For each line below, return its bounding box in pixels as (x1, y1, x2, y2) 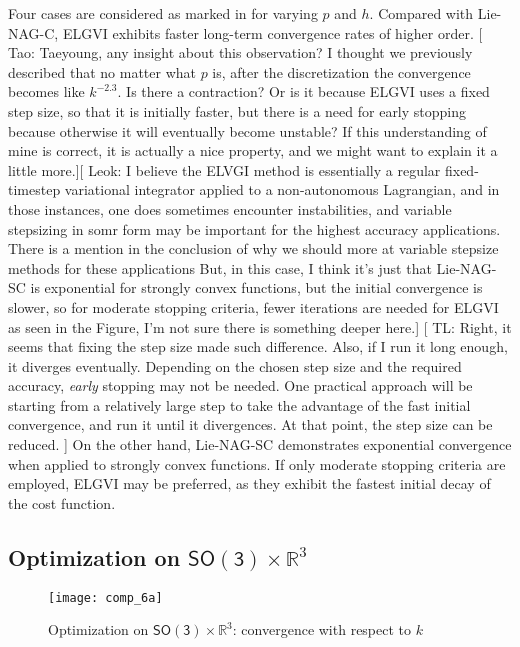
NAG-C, (8, 22, 59, 43)
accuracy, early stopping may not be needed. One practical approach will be (8, 375, 473, 396)
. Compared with (369, 3, 474, 23)
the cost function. (8, 492, 116, 513)
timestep (8, 179, 61, 200)
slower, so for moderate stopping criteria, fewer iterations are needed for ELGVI (8, 296, 499, 317)
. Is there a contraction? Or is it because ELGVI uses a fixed (117, 81, 490, 102)
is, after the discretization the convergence (212, 61, 471, 82)
